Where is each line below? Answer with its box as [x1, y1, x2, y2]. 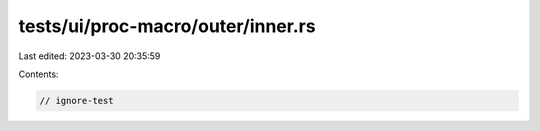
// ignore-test [39, 95, 114, 106]
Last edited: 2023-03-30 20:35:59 [18, 50, 161, 62]
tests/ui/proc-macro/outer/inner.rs [18, 15, 316, 37]
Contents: [18, 68, 59, 80]
